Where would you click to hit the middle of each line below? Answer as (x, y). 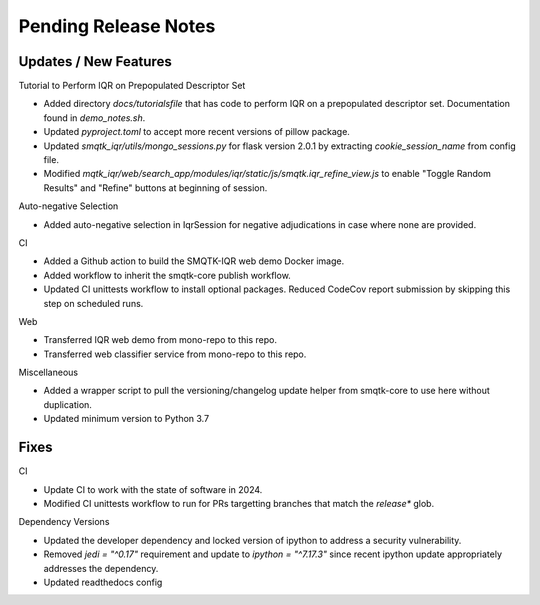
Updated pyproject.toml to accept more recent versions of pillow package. (196, 132)
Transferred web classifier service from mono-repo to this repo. (175, 354)
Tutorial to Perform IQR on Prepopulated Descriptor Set (132, 86)
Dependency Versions (64, 522)
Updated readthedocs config (103, 582)
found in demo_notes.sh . (94, 117)
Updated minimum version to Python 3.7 (126, 419)
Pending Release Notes (117, 26)
